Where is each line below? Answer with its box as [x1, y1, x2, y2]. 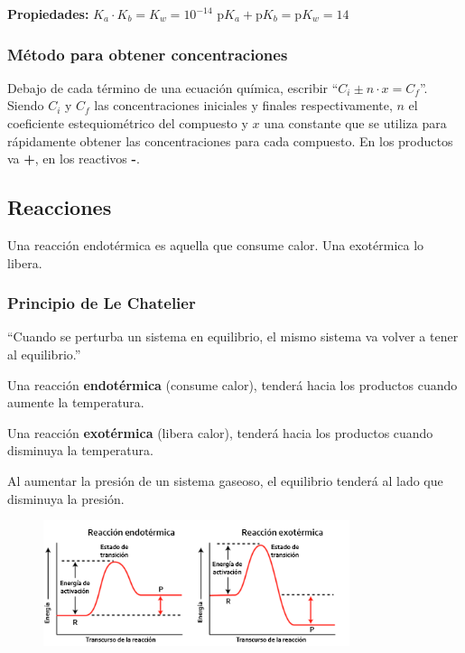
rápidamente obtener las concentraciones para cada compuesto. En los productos [7, 131, 453, 150]
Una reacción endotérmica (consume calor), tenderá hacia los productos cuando [7, 375, 458, 394]
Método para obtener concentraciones [7, 42, 288, 65]
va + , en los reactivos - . [7, 149, 140, 168]
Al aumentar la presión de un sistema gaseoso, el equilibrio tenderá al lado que [7, 471, 443, 490]
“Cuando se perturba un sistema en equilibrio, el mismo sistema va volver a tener [7, 327, 459, 346]
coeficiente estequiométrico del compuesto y [7, 114, 248, 132]
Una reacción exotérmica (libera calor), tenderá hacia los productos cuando [7, 423, 433, 442]
